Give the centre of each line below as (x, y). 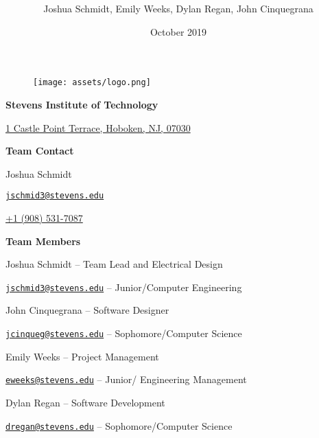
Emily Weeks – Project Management (82, 356)
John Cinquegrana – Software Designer (87, 310)
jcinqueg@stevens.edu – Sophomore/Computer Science (124, 333)
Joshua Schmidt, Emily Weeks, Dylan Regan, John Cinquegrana (178, 9)
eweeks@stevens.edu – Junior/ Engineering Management (126, 379)
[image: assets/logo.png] (92, 83)
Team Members (43, 241)
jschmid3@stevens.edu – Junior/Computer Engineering (124, 287)
